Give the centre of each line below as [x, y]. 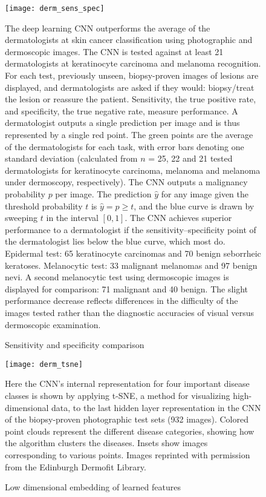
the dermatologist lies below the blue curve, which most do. [115, 241]
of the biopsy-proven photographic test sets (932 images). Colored [127, 419]
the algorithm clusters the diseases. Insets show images [106, 443]
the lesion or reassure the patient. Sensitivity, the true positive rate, [131, 99]
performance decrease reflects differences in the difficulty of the [122, 301]
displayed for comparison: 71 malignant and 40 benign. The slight [127, 288]
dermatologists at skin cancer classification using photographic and [129, 40]
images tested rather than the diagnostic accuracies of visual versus [130, 312]
